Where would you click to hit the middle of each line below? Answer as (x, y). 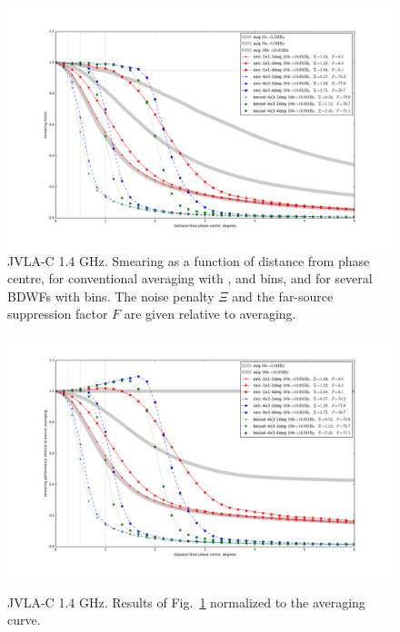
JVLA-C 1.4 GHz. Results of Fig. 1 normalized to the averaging (186, 602)
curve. (24, 620)
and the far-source (283, 296)
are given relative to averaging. (210, 314)
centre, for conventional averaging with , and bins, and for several (190, 278)
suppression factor (58, 314)
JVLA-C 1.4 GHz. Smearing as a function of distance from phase (189, 260)
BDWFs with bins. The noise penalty (111, 296)
